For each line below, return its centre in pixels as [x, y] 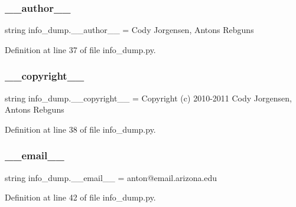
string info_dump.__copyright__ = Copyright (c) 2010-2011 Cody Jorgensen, [148, 98]
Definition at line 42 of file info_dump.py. [80, 197]
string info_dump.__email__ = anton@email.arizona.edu [111, 177]
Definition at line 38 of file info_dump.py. [80, 129]
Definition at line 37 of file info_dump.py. [80, 49]
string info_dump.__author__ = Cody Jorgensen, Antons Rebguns [129, 30]
